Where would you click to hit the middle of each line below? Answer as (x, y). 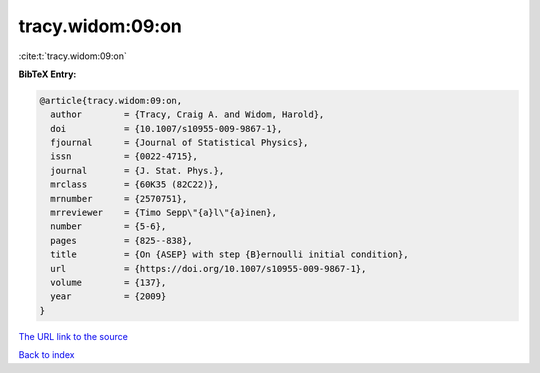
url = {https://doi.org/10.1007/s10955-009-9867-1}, (208, 268)
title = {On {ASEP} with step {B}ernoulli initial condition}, (229, 254)
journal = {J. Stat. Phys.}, (137, 170)
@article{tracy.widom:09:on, (111, 100)
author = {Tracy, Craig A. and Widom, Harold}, (187, 114)
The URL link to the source (73, 336)
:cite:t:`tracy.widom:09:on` (72, 56)
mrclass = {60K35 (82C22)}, (135, 184)
